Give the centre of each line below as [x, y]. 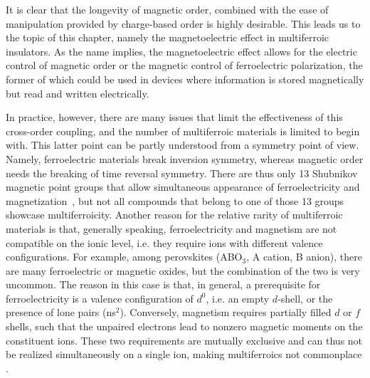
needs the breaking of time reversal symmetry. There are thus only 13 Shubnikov [182, 173]
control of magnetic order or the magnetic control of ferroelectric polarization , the [184, 65]
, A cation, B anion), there [304, 257]
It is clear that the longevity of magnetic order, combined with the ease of [167, 9]
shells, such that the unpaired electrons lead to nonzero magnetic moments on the [184, 326]
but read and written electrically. [78, 93]
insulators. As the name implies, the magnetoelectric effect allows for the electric [181, 51]
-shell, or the [305, 298]
